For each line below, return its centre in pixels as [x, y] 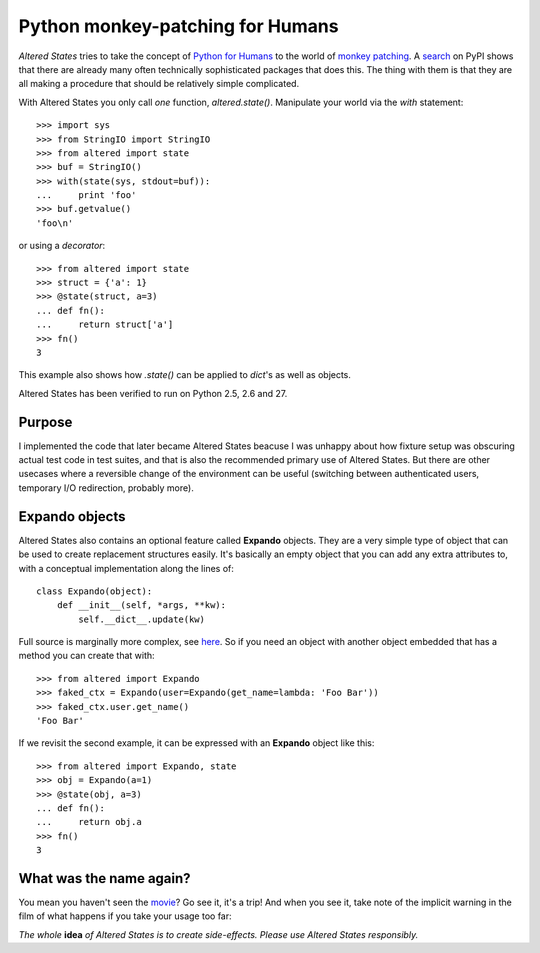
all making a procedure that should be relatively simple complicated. [159, 84]
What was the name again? [104, 878]
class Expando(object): [94, 591]
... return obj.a [89, 822]
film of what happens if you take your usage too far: [125, 916]
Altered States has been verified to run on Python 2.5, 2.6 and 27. [153, 393]
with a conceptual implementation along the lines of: [126, 568]
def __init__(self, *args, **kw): [141, 605]
